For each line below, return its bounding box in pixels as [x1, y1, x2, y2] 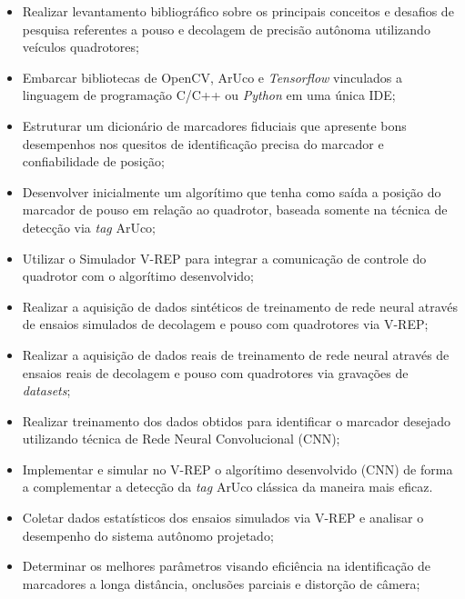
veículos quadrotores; [22, 37, 139, 56]
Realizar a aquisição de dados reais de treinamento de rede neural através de [22, 344, 450, 364]
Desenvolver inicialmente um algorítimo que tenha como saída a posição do [22, 182, 441, 201]
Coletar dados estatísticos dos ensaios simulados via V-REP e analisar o [22, 508, 424, 527]
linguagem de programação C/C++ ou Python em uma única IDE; [22, 85, 396, 105]
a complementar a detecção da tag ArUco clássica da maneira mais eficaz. [22, 477, 433, 496]
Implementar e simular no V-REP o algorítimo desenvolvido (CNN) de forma [22, 459, 453, 478]
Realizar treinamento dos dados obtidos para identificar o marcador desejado [22, 411, 450, 430]
